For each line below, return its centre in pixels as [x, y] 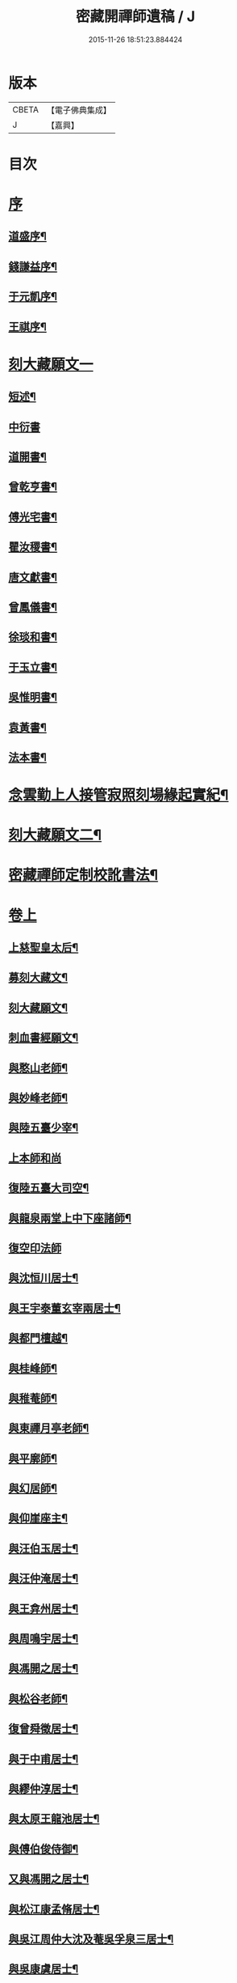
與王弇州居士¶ [44, 1609]
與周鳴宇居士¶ [44, 1639]
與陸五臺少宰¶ [44, 1128]
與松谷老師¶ [38, 1699]
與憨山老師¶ [38, 1068]
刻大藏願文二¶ [55, 835]
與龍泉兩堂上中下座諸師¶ [70, 1218]
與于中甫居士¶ [44, 1758]
